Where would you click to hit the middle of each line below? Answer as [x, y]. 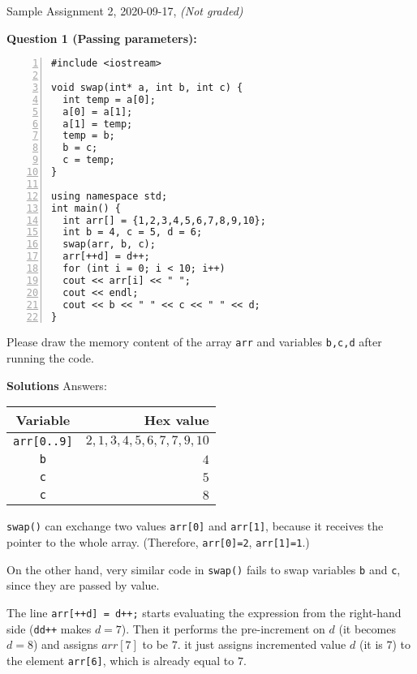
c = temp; [89, 160]
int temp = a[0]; [109, 99]
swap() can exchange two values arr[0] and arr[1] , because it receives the [195, 526]
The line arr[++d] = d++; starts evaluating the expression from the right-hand [204, 612]
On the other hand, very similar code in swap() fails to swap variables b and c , [204, 569]
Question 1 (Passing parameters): [102, 38]
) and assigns [65, 644]
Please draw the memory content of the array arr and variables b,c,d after [194, 342]
